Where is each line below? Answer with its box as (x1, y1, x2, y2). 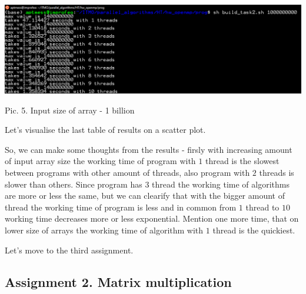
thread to (245, 201, 280, 213)
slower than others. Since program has (5, 178, 142, 190)
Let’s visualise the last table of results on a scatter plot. (5, 123, 206, 136)
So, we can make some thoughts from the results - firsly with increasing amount (5, 143, 292, 155)
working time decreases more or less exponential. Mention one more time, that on (5, 212, 299, 225)
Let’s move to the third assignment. (5, 243, 134, 256)
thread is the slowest (205, 155, 280, 167)
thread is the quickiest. (212, 224, 295, 236)
